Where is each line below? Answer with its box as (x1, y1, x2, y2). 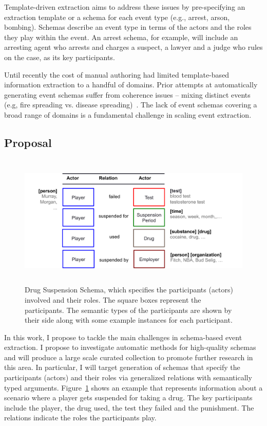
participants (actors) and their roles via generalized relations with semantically (4, 372, 252, 383)
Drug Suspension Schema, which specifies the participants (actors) (25, 284, 233, 295)
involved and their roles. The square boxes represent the (25, 294, 201, 305)
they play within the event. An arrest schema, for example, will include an (4, 31, 238, 42)
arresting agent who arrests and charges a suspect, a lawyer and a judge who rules (4, 42, 263, 52)
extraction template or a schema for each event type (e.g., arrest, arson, (4, 11, 230, 22)
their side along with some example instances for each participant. (25, 314, 233, 325)
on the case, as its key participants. (4, 51, 115, 62)
